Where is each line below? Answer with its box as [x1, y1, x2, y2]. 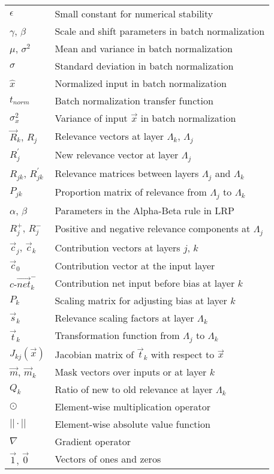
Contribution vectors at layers [55, 240, 180, 254]
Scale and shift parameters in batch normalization [55, 24, 265, 38]
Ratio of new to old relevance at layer [55, 382, 213, 396]
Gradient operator [55, 434, 131, 448]
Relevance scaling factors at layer [55, 310, 194, 325]
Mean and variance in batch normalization [55, 41, 233, 55]
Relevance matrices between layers [55, 166, 199, 181]
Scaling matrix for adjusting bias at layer [55, 293, 227, 307]
